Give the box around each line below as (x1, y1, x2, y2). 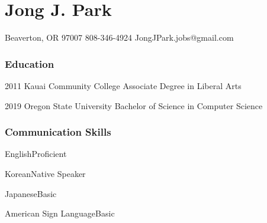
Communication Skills (5, 124, 111, 139)
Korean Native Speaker (5, 167, 86, 179)
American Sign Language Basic (5, 207, 115, 219)
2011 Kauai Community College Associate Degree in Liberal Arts (5, 79, 242, 91)
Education (5, 56, 54, 71)
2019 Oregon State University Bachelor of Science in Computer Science (5, 99, 263, 112)
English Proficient (5, 147, 67, 160)
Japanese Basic (5, 187, 57, 199)
